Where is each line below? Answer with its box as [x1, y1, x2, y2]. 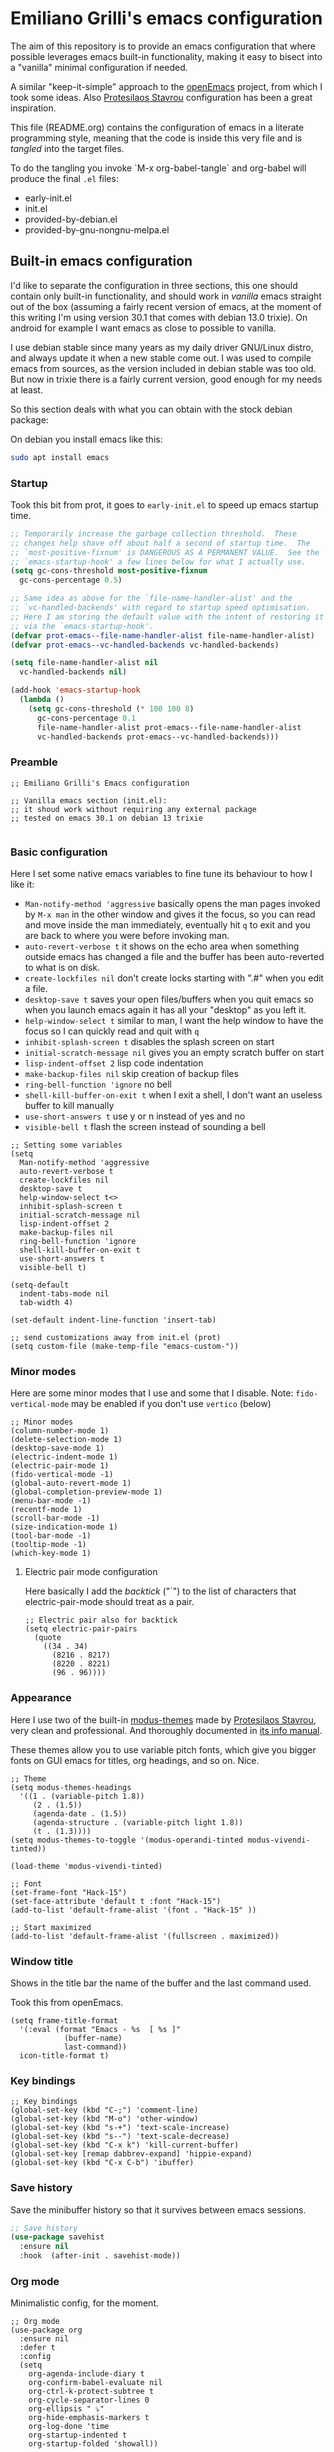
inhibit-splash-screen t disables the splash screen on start [24, 1036, 275, 1048]
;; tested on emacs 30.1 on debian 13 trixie [10, 813, 203, 823]
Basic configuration [10, 845, 108, 859]
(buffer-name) [63, 2033, 123, 2043]
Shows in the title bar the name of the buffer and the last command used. [10, 1977, 312, 1989]
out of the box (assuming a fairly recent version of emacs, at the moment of [10, 300, 322, 312]
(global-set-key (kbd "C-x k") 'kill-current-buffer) [10, 2140, 240, 2151]
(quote [34, 1633, 62, 1643]
